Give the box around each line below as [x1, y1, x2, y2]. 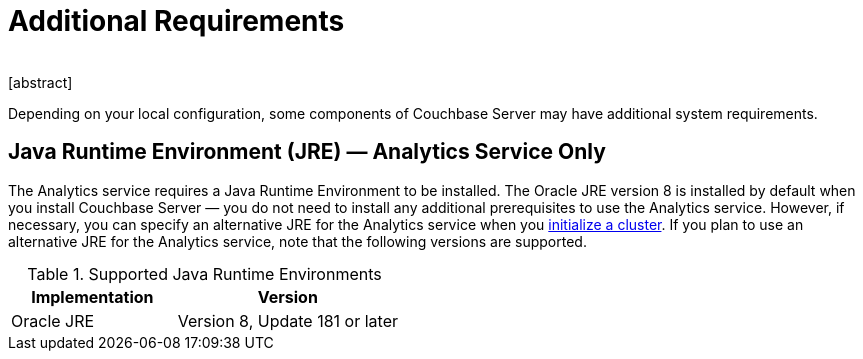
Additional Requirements [8, 4, 345, 38]
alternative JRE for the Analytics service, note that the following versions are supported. [8, 232, 587, 250]
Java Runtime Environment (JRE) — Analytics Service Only [8, 139, 606, 165]
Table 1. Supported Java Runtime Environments [27, 263, 382, 284]
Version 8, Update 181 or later [177, 310, 398, 331]
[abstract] [8, 73, 73, 91]
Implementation [31, 286, 154, 307]
